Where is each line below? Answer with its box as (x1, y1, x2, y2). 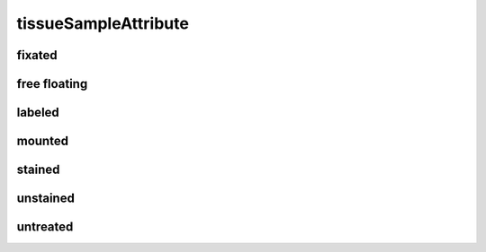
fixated (16, 48, 58, 63)
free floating (16, 76, 88, 91)
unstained (16, 191, 76, 206)
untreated (16, 220, 74, 235)
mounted (16, 134, 69, 149)
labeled (16, 105, 60, 120)
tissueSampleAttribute (16, 13, 189, 33)
